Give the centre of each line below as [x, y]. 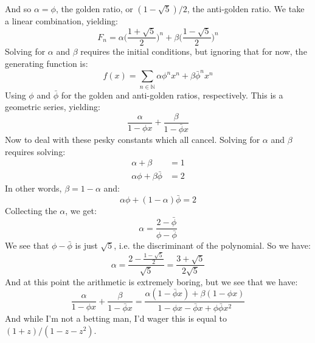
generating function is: [47, 64]
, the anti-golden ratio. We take [246, 9]
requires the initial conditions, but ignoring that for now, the [194, 51]
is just [86, 245]
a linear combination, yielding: [61, 21]
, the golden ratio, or [94, 9]
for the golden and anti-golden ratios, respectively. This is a [172, 95]
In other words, [33, 188]
